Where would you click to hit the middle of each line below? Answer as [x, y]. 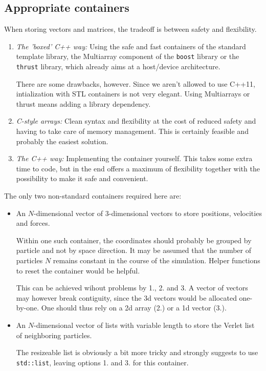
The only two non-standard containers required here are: [93, 196]
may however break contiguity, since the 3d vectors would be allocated [126, 297]
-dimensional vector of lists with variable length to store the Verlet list [144, 325]
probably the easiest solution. [62, 141]
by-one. [28, 308]
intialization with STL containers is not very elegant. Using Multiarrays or [133, 94]
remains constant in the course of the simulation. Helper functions [157, 260]
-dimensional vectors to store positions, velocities [185, 213]
